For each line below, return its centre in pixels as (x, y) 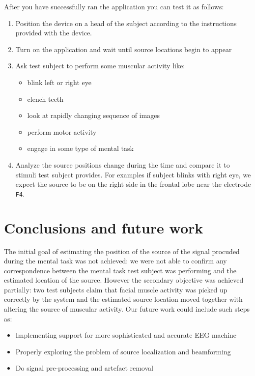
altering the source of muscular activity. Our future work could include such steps (127, 309)
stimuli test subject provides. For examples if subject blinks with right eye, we (133, 174)
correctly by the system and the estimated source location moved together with (123, 299)
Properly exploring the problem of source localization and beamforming (123, 351)
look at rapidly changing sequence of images (93, 115)
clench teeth (45, 99)
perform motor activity (62, 131)
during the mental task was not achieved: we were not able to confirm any (115, 261)
